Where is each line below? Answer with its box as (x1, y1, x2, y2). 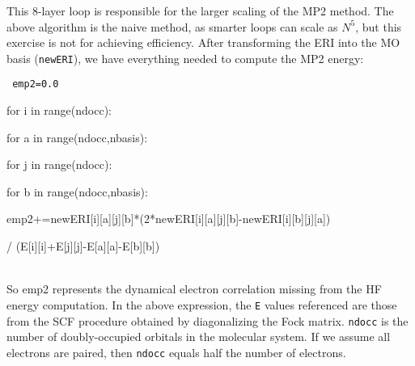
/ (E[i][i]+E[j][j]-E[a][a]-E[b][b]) (6, 238, 160, 255)
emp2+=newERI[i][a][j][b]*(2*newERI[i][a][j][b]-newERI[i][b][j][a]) (6, 210, 331, 227)
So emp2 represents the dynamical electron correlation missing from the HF (6, 280, 382, 297)
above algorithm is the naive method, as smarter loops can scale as (6, 18, 338, 35)
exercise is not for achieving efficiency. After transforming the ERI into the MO (6, 34, 400, 51)
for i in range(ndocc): (6, 102, 112, 119)
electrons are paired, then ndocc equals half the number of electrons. (6, 343, 346, 360)
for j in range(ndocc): (6, 156, 112, 173)
